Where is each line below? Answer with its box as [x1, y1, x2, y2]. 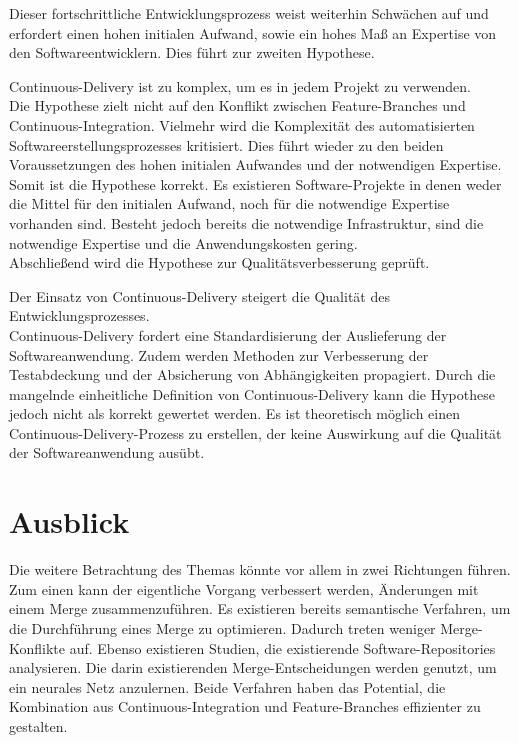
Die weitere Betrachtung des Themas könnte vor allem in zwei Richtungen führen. [9, 559, 511, 580]
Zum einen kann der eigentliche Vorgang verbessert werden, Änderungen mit [9, 578, 479, 599]
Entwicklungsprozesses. [9, 305, 150, 326]
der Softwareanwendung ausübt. [9, 442, 205, 463]
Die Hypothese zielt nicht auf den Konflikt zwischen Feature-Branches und [9, 95, 466, 116]
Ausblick [9, 501, 130, 542]
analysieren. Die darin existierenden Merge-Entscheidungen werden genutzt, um [9, 657, 497, 678]
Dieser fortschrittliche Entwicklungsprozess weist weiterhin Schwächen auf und [9, 3, 489, 23]
